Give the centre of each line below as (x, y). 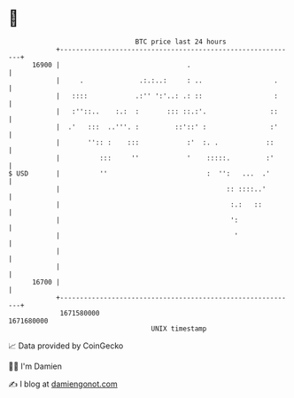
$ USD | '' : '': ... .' (139, 173)
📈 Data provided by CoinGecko (66, 346)
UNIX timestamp (179, 328)
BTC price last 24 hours (181, 42)
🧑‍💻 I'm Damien (35, 366)
